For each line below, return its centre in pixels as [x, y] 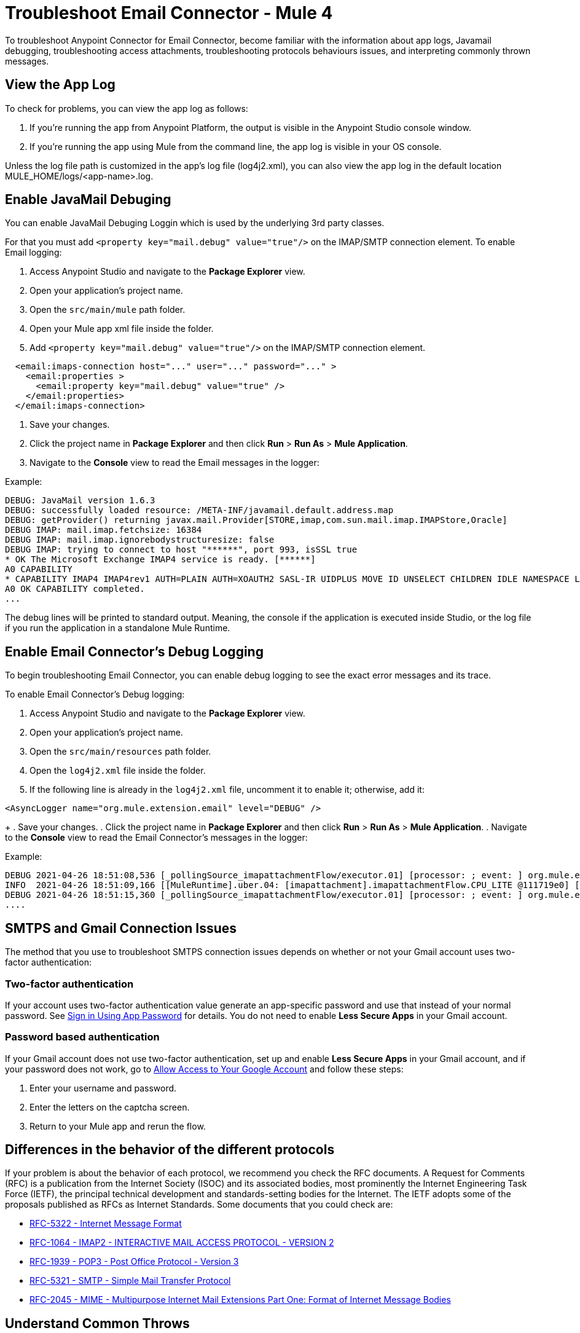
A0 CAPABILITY [39, 569]
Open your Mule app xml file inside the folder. [122, 329]
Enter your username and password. [103, 1088]
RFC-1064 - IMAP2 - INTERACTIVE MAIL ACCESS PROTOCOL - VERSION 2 [182, 1243]
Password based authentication [82, 1037]
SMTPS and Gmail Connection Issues [121, 928]
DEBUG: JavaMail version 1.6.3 [80, 501]
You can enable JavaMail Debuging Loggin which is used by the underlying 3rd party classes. [195, 223]
